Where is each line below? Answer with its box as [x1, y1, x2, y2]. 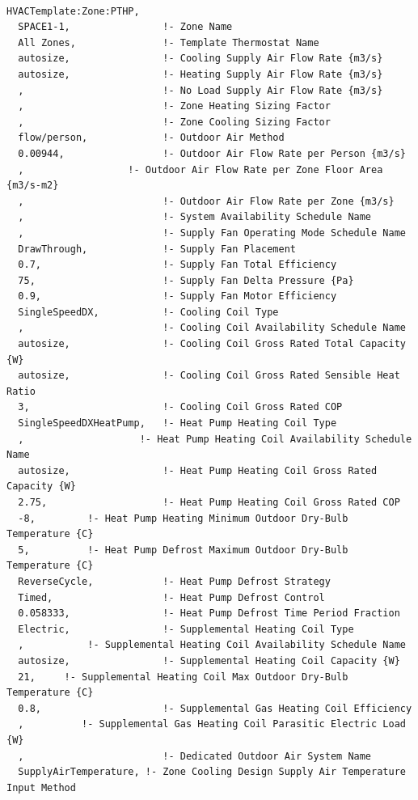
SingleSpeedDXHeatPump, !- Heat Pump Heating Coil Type [18, 417, 337, 430]
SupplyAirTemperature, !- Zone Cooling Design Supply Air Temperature [18, 766, 406, 778]
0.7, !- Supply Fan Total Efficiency [18, 259, 337, 271]
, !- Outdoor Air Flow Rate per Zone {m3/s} [18, 195, 395, 207]
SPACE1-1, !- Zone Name [18, 21, 233, 33]
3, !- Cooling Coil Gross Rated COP [18, 401, 343, 413]
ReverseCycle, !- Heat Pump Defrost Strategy [18, 575, 331, 587]
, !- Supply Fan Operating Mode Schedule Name [18, 226, 406, 239]
